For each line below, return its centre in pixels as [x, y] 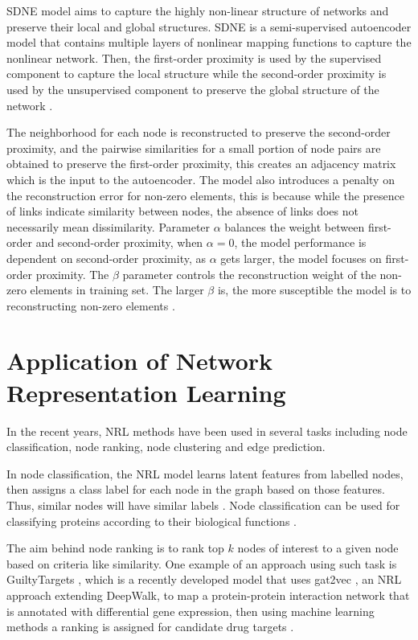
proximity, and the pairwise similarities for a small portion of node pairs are [194, 148]
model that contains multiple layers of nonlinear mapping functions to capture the [209, 42]
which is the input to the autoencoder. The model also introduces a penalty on [201, 179]
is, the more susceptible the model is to [314, 290]
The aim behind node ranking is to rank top [115, 548]
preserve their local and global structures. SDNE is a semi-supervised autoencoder [209, 26]
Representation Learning [146, 392]
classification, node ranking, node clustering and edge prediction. [166, 447]
